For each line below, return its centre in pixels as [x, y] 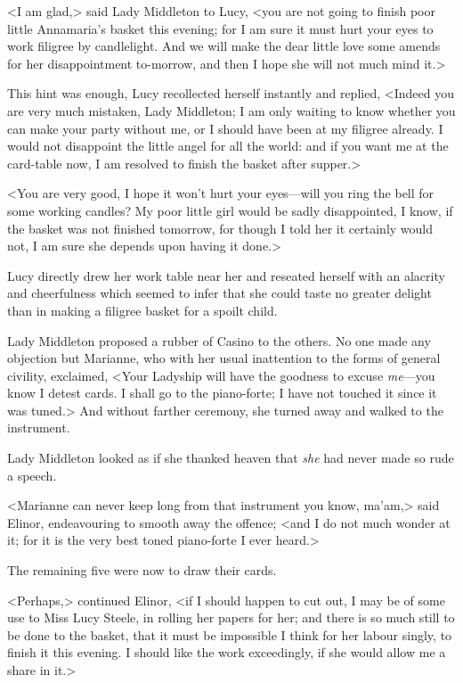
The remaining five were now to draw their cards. [142, 570]
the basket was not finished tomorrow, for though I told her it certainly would [220, 228]
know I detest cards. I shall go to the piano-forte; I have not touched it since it [222, 393]
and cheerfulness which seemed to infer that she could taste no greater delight [219, 293]
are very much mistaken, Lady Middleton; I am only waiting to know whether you [231, 110]
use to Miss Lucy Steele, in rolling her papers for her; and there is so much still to [231, 617]
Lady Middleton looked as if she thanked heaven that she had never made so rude [231, 458]
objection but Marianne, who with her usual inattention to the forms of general [224, 358]
